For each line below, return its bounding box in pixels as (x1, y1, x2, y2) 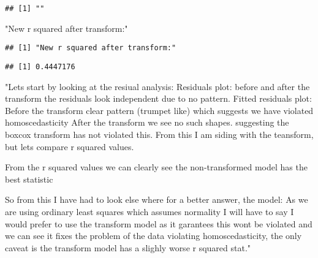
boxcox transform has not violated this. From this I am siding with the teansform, (5, 127, 314, 140)
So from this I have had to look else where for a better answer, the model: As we (5, 193, 308, 206)
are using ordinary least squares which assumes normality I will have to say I (5, 205, 294, 218)
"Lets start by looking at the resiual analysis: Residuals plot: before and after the (5, 80, 310, 93)
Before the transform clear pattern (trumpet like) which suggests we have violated (5, 104, 314, 116)
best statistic (5, 172, 53, 185)
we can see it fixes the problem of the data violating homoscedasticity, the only (5, 229, 302, 242)
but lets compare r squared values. (5, 140, 134, 153)
